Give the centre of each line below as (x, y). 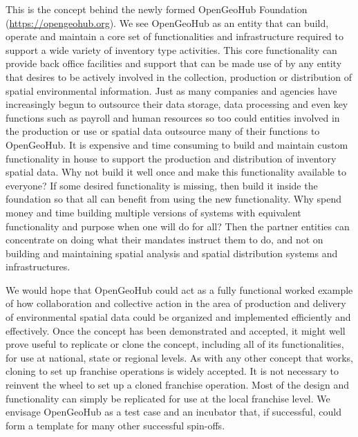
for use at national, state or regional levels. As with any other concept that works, (180, 357)
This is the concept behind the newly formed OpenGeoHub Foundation (157, 9)
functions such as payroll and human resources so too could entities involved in (173, 117)
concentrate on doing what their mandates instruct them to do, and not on (164, 240)
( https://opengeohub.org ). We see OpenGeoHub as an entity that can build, (167, 22)
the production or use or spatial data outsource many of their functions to (163, 131)
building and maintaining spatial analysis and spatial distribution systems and (172, 253)
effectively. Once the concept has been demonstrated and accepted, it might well (176, 330)
